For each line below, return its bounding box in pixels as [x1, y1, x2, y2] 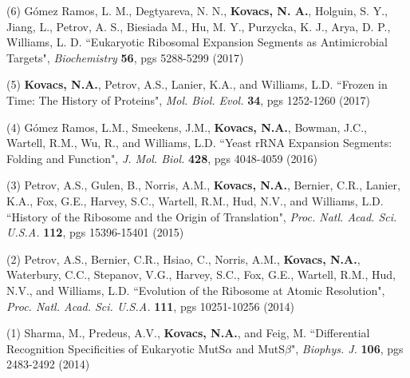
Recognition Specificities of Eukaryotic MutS [6, 340, 226, 356]
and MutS [235, 340, 286, 356]
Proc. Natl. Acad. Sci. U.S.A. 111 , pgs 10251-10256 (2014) [6, 297, 295, 314]
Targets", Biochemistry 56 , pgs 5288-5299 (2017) [6, 49, 244, 66]
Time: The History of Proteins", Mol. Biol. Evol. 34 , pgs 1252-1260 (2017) [6, 91, 371, 108]
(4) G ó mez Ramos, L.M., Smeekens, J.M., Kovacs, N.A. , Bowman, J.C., [6, 118, 367, 135]
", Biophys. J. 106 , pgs [290, 340, 404, 356]
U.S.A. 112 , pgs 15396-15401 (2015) [6, 224, 184, 241]
